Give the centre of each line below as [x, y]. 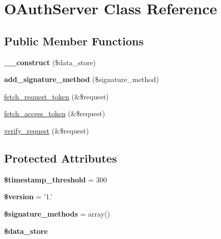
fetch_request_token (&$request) [57, 96]
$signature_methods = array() [57, 213]
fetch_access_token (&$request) [55, 113]
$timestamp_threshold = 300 [56, 179]
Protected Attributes [61, 158]
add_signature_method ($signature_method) [81, 79]
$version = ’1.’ [28, 196]
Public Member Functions [74, 41]
